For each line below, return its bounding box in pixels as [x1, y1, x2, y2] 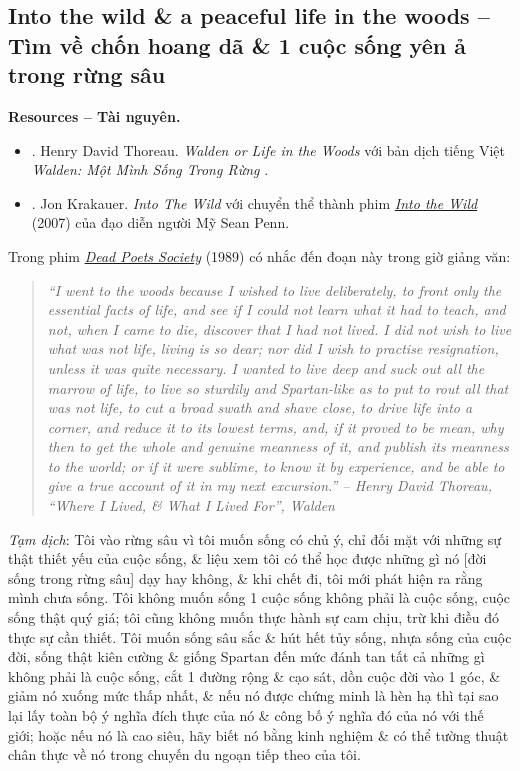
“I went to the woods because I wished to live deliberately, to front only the [47, 279, 502, 300]
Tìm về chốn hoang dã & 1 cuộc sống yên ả [8, 29, 466, 60]
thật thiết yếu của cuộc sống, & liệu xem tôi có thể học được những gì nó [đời [8, 548, 487, 569]
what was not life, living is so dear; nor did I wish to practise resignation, [47, 338, 499, 359]
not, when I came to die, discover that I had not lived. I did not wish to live [47, 318, 512, 339]
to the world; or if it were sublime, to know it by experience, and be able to [47, 455, 505, 476]
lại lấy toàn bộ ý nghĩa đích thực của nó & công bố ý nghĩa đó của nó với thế [8, 705, 484, 726]
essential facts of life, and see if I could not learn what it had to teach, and [47, 299, 506, 320]
